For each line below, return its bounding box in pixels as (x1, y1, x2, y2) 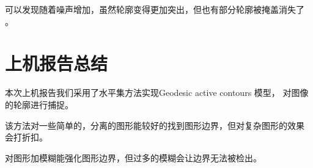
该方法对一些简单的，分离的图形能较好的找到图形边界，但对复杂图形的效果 (5, 119, 304, 131)
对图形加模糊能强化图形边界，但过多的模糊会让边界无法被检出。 (5, 151, 262, 164)
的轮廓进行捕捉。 (5, 98, 73, 111)
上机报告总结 (5, 51, 108, 76)
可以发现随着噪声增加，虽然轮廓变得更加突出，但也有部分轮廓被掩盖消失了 (5, 3, 304, 15)
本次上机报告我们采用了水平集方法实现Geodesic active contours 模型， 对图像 (5, 86, 309, 99)
